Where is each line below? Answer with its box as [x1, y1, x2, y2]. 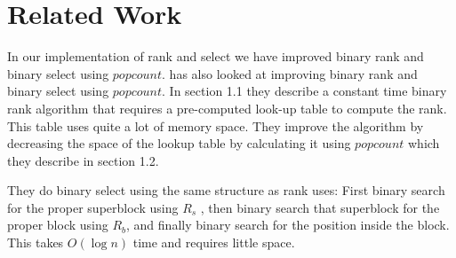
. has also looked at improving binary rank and [162, 64, 418, 82]
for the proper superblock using [7, 198, 179, 216]
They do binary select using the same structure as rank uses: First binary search [7, 181, 445, 199]
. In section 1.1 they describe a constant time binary [162, 82, 447, 100]
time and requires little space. [132, 233, 295, 252]
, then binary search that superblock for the [200, 198, 440, 216]
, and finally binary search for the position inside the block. [126, 215, 450, 234]
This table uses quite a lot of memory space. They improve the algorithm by [7, 116, 424, 135]
